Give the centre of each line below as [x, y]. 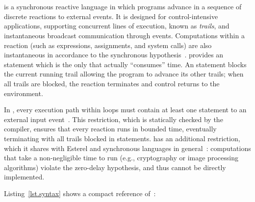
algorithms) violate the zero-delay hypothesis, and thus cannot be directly [115, 167]
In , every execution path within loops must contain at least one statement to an [125, 110]
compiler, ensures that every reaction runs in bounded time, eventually [110, 129]
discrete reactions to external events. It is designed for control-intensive [111, 16]
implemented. [24, 177]
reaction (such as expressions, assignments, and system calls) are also [108, 45]
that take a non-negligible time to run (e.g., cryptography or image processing [121, 158]
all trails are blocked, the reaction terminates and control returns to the [112, 83]
